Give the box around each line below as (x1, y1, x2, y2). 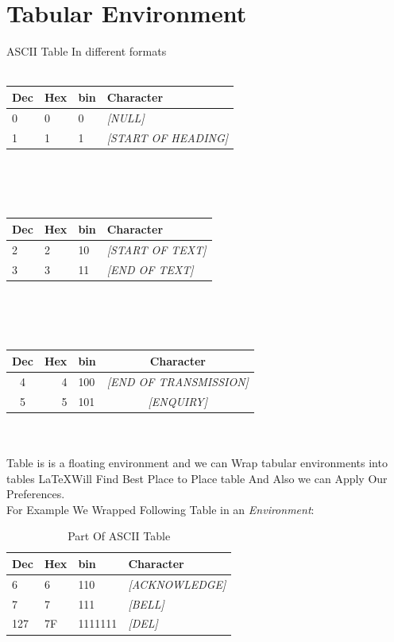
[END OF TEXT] (106, 261, 194, 277)
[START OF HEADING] (106, 129, 229, 145)
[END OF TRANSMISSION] (106, 373, 249, 389)
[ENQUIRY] (148, 393, 208, 409)
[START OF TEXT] (106, 241, 207, 257)
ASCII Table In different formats (6, 43, 167, 60)
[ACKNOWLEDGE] (128, 575, 226, 592)
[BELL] (128, 595, 164, 612)
